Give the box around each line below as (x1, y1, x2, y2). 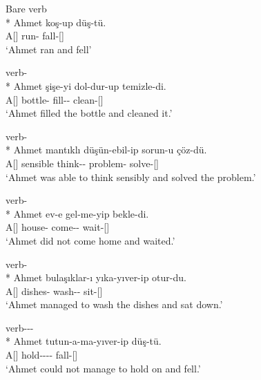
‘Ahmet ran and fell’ (6, 41, 92, 56)
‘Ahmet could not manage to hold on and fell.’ (6, 361, 201, 375)
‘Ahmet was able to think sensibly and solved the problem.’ (6, 169, 256, 184)
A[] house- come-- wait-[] (6, 220, 110, 234)
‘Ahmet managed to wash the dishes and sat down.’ (6, 297, 223, 312)
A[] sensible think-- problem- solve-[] (6, 155, 159, 170)
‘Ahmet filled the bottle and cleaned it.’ (6, 106, 173, 120)
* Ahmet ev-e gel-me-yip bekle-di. (6, 206, 149, 220)
